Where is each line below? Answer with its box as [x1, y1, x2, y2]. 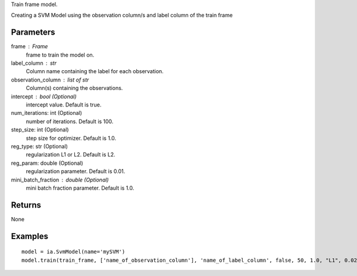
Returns [11, 200, 42, 210]
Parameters [11, 27, 55, 37]
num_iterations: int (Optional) [11, 109, 83, 117]
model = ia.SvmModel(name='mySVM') [21, 249, 126, 255]
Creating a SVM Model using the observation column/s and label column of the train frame [11, 12, 233, 19]
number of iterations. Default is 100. [26, 118, 114, 125]
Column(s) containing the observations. [26, 84, 123, 92]
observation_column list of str [11, 76, 89, 83]
